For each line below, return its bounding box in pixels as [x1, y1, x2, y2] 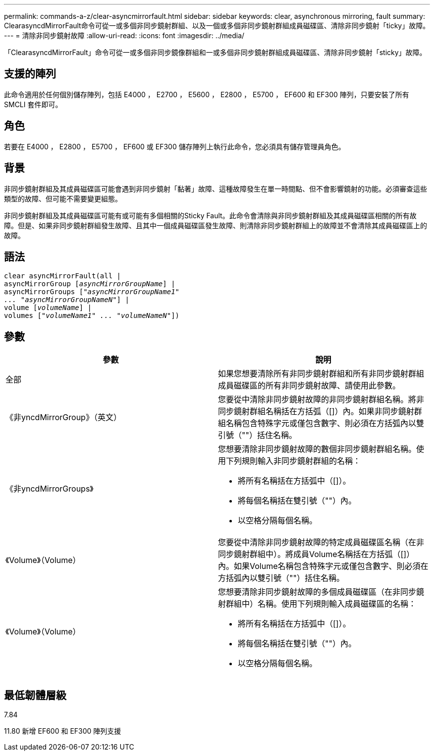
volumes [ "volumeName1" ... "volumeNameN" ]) [4, 312, 180, 320]
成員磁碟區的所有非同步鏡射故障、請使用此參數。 [218, 380, 401, 391]
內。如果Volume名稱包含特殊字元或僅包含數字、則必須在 [218, 561, 429, 571]
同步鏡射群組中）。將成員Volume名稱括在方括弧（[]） [218, 549, 415, 560]
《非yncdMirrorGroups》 [5, 484, 94, 494]
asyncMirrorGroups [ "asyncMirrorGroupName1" [4, 288, 180, 296]
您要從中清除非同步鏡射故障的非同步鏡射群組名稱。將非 [218, 394, 425, 405]
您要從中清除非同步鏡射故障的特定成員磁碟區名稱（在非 [218, 537, 425, 548]
